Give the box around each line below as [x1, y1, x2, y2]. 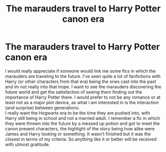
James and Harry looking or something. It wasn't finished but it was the [5, 131, 151, 137]
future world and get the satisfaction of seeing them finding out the [5, 89, 142, 95]
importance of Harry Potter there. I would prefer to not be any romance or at [5, 94, 161, 100]
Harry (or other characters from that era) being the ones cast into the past [5, 78, 156, 84]
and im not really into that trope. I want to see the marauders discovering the [5, 83, 162, 89]
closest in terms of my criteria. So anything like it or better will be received [5, 136, 157, 142]
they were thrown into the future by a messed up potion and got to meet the [5, 120, 160, 126]
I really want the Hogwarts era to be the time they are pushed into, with [5, 110, 150, 116]
